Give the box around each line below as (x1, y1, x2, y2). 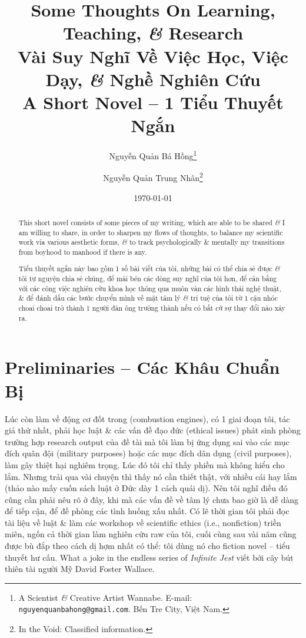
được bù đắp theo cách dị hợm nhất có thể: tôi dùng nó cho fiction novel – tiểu (5, 540, 290, 552)
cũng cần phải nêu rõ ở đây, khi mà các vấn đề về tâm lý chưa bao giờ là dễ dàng (5, 493, 298, 505)
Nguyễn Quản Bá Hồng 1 (109, 148, 197, 162)
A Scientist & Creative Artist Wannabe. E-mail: (18, 591, 192, 603)
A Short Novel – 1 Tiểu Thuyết (22, 90, 284, 114)
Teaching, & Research (62, 21, 244, 45)
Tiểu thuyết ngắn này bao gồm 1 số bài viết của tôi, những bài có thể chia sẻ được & (18, 264, 280, 274)
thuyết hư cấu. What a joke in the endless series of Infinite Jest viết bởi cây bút (5, 551, 294, 563)
